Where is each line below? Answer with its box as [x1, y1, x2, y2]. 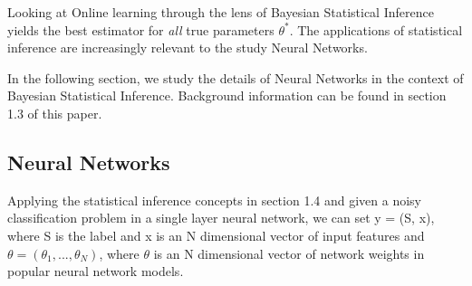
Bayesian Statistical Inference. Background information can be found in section [7, 86, 447, 105]
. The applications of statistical [289, 20, 463, 39]
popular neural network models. [7, 262, 184, 281]
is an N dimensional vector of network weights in [153, 243, 425, 262]
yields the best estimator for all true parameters [7, 20, 275, 39]
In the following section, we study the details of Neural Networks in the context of [7, 68, 464, 87]
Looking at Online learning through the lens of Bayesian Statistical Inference [7, 3, 434, 21]
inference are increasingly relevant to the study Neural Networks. [7, 38, 368, 57]
